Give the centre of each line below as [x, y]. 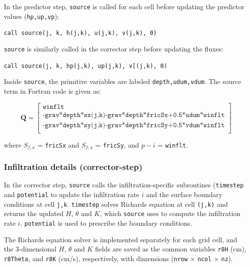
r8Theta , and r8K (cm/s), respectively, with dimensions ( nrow [96, 258]
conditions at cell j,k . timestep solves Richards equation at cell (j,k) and [116, 204]
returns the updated [34, 213]
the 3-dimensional [30, 249]
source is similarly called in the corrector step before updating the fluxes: [114, 48]
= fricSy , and [117, 144]
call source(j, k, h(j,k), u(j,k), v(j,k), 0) [80, 33]
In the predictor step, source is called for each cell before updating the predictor [124, 6]
